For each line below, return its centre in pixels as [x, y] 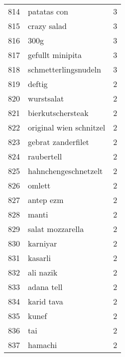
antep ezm [46, 200]
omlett [39, 185]
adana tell [45, 287]
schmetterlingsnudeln [64, 69]
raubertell [45, 156]
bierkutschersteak [58, 113]
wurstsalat [46, 98]
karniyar [43, 243]
